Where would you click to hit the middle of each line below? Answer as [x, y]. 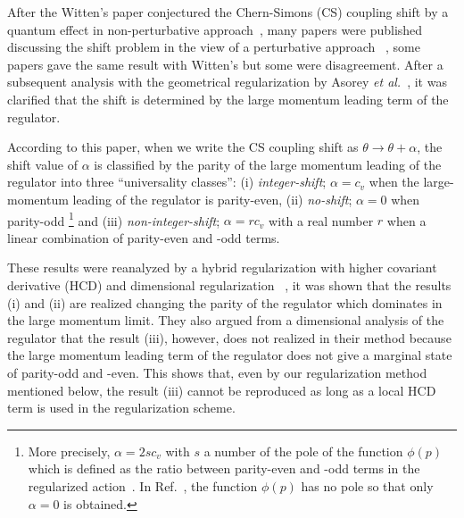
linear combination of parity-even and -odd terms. [144, 237]
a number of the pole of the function [303, 451]
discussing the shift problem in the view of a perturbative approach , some [214, 47]
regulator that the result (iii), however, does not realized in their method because [229, 337]
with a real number [321, 220]
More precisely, [69, 451]
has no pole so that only [367, 485]
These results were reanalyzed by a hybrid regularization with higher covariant [222, 267]
